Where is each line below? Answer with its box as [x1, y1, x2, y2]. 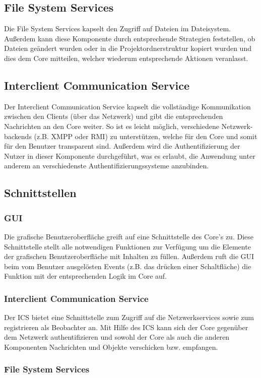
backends [4, 131, 32, 141]
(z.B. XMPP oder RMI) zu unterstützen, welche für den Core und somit [34, 131, 257, 141]
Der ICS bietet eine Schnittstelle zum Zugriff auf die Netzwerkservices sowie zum [4, 312, 254, 323]
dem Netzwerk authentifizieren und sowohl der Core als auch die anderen [4, 332, 230, 342]
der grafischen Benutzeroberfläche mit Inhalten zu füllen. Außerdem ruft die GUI [4, 251, 254, 262]
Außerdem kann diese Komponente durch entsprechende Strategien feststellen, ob [4, 33, 255, 43]
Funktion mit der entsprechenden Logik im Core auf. [4, 271, 167, 281]
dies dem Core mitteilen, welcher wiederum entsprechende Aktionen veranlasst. [4, 52, 248, 63]
